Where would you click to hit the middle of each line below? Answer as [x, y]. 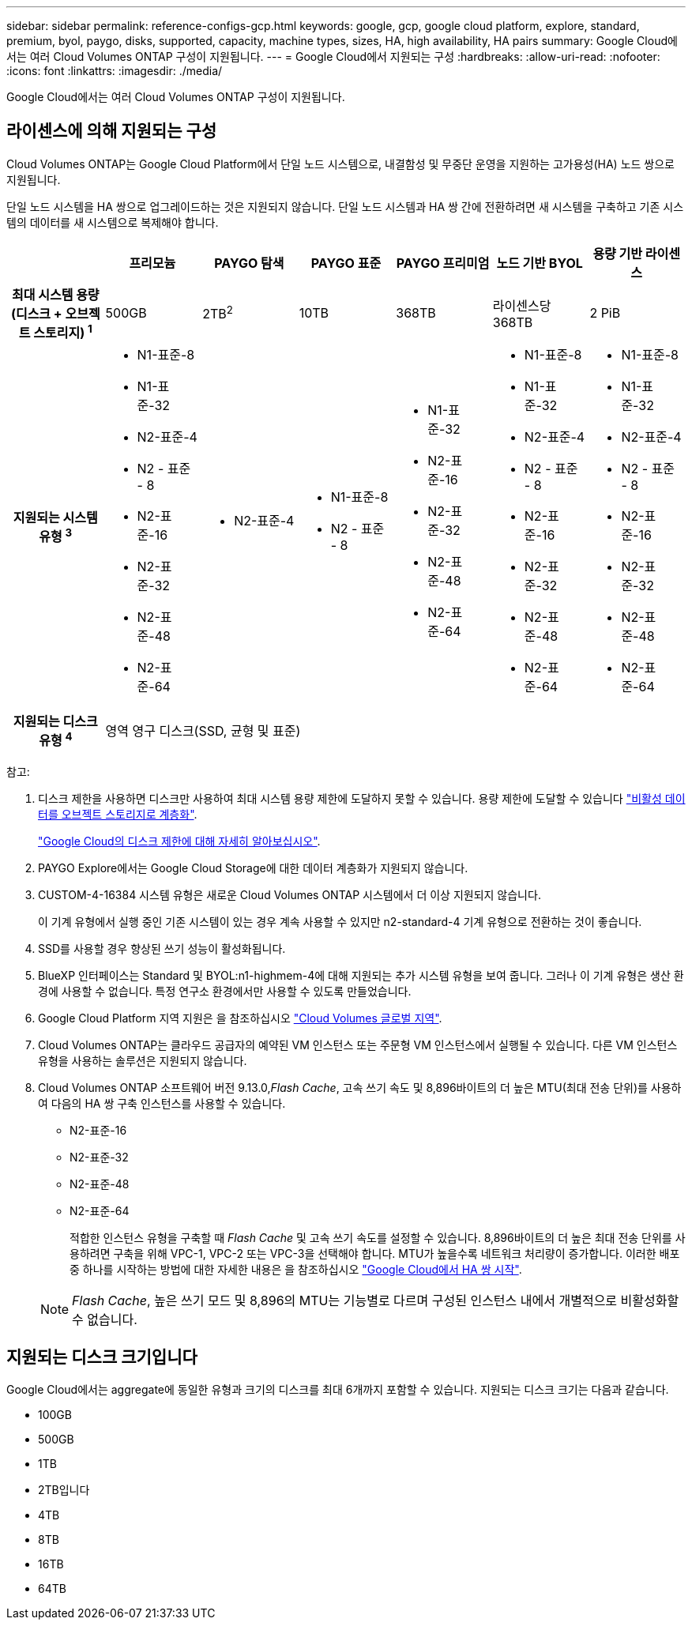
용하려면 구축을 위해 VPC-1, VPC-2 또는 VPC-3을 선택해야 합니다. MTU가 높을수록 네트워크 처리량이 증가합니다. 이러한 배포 [375, 1253]
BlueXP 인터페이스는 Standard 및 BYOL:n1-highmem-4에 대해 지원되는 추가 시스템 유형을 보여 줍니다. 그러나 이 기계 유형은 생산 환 [361, 975]
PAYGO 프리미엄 [443, 263]
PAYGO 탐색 [249, 263]
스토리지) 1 [63, 331]
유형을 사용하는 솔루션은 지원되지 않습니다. [143, 1060]
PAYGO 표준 [346, 263]
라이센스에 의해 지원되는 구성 [112, 131]
